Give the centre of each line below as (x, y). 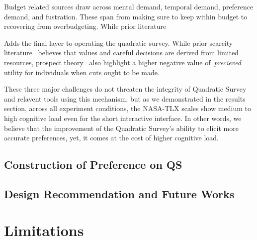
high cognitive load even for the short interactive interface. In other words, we (123, 118)
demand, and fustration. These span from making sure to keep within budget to (126, 16)
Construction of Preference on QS (93, 165)
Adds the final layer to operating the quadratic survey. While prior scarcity (119, 43)
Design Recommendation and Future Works (119, 193)
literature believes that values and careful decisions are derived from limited (121, 53)
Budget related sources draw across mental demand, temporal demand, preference (129, 6)
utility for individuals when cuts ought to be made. (82, 72)
